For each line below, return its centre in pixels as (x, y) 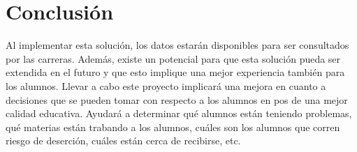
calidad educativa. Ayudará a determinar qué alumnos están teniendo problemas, (179, 113)
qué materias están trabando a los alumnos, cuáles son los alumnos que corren (173, 127)
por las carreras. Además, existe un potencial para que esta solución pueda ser (173, 58)
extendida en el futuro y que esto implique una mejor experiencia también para (175, 72)
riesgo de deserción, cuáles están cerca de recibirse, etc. (123, 140)
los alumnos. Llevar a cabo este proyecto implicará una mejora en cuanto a (166, 85)
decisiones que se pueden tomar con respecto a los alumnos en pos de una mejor (177, 99)
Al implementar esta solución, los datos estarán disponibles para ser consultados (177, 45)
